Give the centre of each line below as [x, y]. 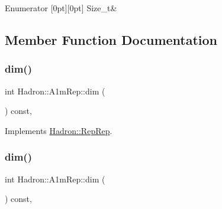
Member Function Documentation [111, 39]
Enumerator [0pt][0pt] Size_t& [61, 8]
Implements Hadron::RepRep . [59, 130]
